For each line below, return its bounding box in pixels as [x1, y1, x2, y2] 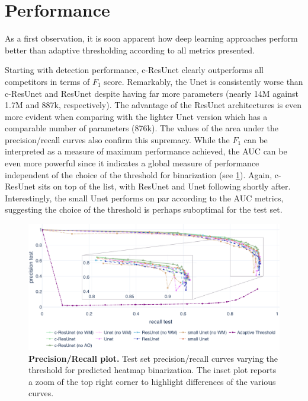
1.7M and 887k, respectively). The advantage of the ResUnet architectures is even [5, 99, 302, 111]
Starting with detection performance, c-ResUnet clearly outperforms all [5, 64, 264, 76]
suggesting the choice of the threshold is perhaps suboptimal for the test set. [5, 203, 283, 216]
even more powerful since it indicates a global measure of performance [5, 157, 259, 169]
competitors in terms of [5, 75, 90, 87]
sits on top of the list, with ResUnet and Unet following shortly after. [38, 180, 291, 192]
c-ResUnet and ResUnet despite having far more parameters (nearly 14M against [5, 87, 299, 99]
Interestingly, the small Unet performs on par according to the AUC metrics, [5, 191, 284, 204]
